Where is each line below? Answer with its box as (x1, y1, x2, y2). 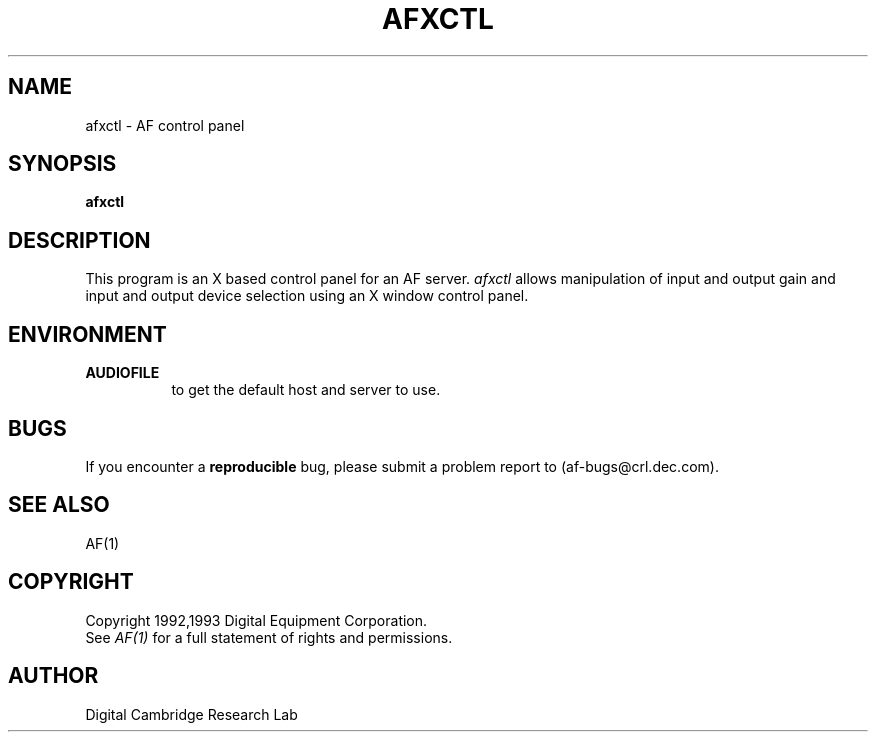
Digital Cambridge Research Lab (85, 705, 298, 723)
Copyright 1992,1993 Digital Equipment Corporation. (85, 611, 428, 629)
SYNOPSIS (8, 151, 117, 177)
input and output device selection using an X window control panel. (85, 287, 529, 305)
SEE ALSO (8, 492, 110, 518)
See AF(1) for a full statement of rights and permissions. (85, 628, 453, 646)
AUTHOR (8, 663, 99, 689)
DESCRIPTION (8, 227, 151, 253)
